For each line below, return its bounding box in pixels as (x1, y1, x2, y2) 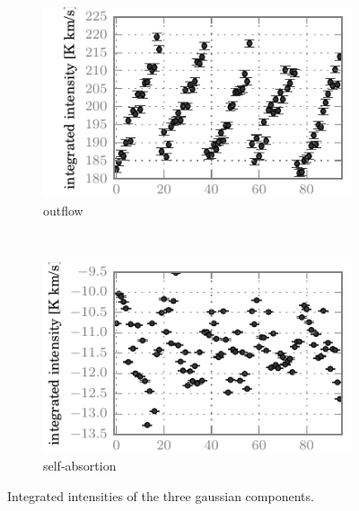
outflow (43, 201, 83, 220)
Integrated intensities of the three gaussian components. (7, 486, 314, 505)
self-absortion (43, 456, 117, 475)
